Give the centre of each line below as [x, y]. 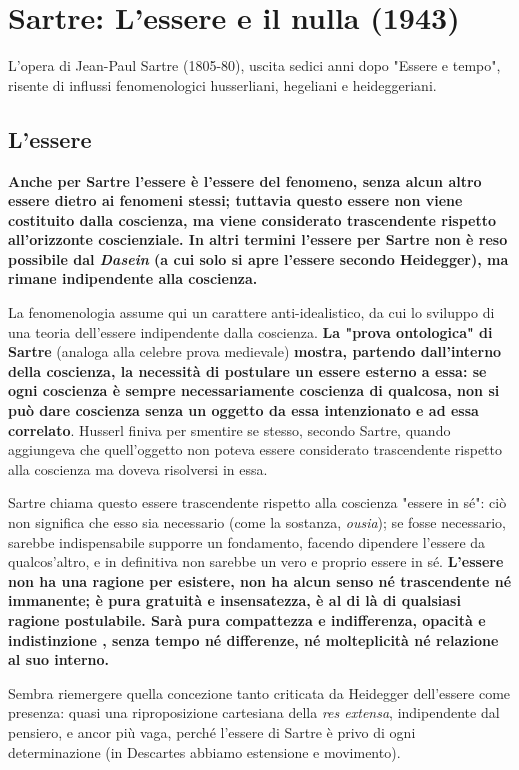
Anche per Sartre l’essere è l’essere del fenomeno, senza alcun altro [245, 180]
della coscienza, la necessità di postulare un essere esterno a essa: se [247, 370]
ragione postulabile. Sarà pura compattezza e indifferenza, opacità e [247, 619]
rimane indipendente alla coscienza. [133, 278]
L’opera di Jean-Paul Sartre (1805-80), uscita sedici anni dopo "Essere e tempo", [254, 65]
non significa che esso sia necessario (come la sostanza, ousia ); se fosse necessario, [257, 522]
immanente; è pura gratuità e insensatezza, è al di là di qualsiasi [234, 600]
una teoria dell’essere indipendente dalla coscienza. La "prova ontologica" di [250, 331]
